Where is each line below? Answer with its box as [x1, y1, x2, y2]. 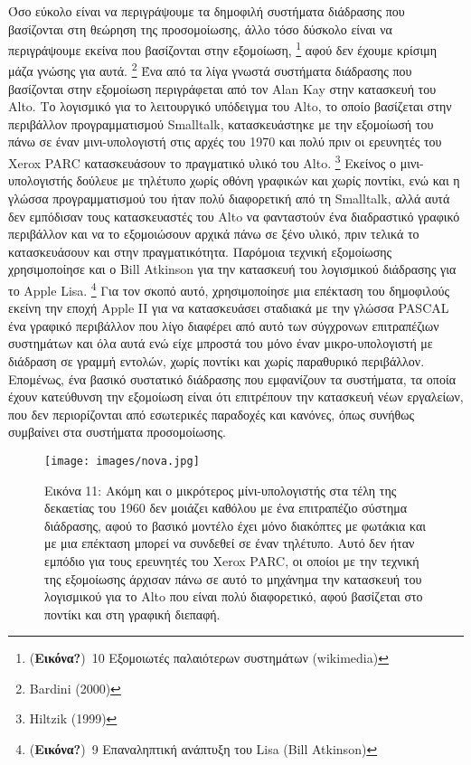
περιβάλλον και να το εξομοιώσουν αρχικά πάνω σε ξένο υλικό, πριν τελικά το [8, 224, 419, 243]
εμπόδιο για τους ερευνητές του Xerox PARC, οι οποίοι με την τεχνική [44, 551, 419, 570]
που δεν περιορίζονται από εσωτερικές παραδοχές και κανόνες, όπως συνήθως [8, 404, 414, 423]
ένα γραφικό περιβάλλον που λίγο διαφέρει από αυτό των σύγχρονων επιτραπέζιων [8, 316, 439, 335]
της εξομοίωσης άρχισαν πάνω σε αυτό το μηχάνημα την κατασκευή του [44, 569, 422, 588]
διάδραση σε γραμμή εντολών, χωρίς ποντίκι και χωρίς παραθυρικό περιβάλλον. [8, 351, 425, 370]
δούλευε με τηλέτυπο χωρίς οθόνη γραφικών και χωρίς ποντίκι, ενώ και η [76, 171, 460, 190]
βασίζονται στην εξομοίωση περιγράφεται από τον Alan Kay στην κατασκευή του [8, 79, 437, 98]
